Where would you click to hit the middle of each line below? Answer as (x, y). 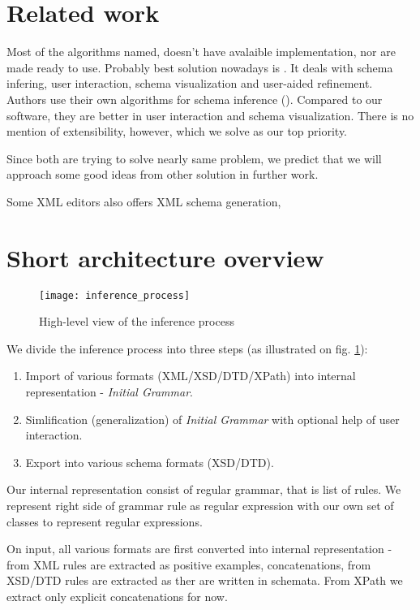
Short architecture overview (165, 257)
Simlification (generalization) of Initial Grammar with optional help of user (212, 419)
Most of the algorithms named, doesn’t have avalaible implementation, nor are (201, 52)
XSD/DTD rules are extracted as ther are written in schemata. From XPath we (205, 580)
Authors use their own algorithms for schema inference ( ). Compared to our (195, 99)
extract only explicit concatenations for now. (117, 596)
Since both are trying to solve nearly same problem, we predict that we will (194, 158)
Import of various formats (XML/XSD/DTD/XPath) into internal (191, 376)
